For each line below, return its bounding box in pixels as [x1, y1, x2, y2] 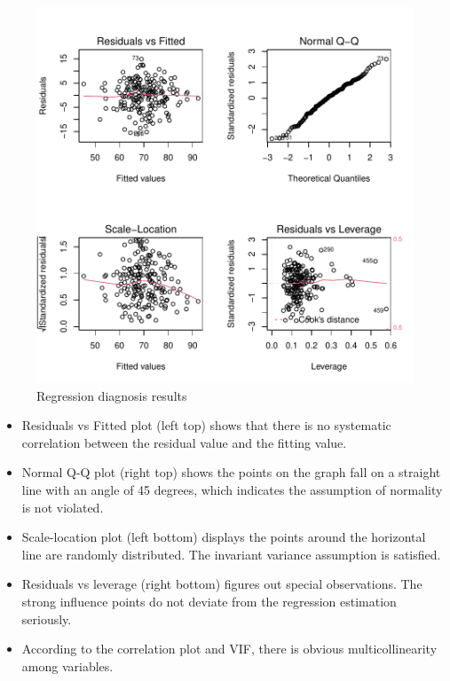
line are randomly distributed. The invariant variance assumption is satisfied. [21, 544, 441, 563]
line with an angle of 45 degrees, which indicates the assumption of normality [21, 480, 443, 498]
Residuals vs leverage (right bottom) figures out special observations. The [21, 575, 422, 593]
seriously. [21, 609, 72, 628]
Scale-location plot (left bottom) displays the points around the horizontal [21, 528, 426, 546]
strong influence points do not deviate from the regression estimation [21, 591, 397, 610]
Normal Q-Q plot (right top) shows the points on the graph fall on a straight [21, 463, 441, 481]
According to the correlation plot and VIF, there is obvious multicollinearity [21, 639, 438, 658]
